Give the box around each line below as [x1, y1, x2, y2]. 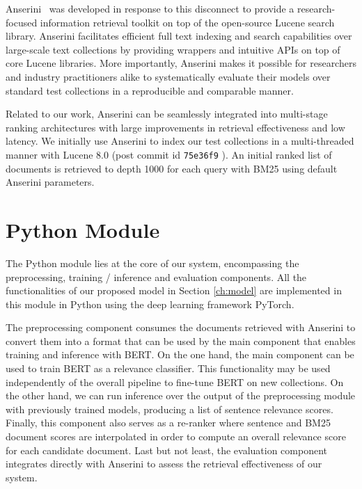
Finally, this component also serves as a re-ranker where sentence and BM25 [6, 415, 331, 430]
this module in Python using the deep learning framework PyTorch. [6, 296, 294, 311]
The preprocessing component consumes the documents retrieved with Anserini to [6, 320, 356, 335]
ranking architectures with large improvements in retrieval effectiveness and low [6, 120, 345, 134]
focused [6, 15, 38, 29]
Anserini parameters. [6, 175, 95, 189]
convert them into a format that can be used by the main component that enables [6, 333, 356, 348]
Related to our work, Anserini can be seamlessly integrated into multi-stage [6, 106, 328, 121]
